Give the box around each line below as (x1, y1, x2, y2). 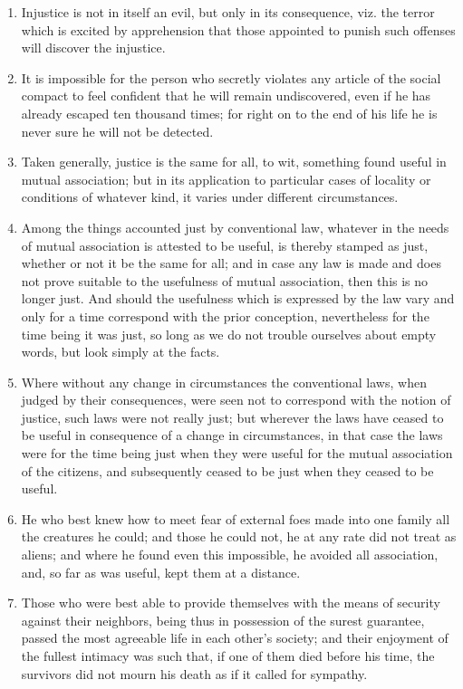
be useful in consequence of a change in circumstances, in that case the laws (21, 426, 443, 445)
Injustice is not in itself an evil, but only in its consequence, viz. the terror (21, 3, 435, 21)
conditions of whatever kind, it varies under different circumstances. (21, 187, 399, 206)
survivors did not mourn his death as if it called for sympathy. (21, 664, 368, 683)
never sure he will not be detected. (21, 121, 214, 140)
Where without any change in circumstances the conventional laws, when (21, 372, 427, 391)
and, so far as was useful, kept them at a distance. (21, 562, 301, 581)
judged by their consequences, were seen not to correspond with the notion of (21, 390, 451, 409)
